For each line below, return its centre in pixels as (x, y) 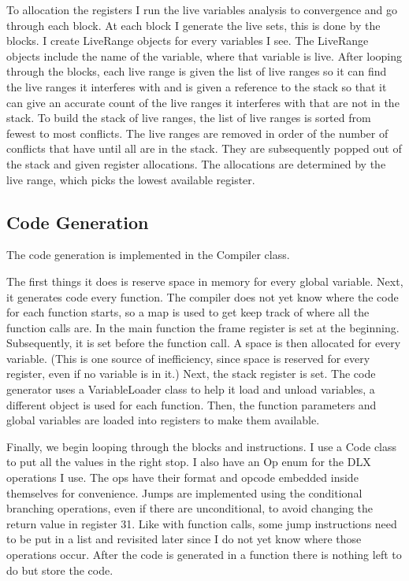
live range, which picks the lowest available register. (131, 179)
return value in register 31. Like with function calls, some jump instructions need (202, 523)
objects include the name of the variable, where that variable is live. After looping (204, 56)
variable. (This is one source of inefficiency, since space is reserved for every (188, 358)
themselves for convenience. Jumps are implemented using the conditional (184, 492)
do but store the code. (60, 570)
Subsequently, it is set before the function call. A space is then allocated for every (204, 343)
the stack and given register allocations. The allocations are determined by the (196, 163)
